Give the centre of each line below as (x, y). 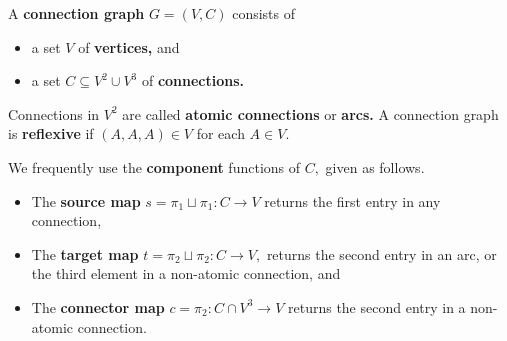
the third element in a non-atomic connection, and (186, 273)
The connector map (98, 306)
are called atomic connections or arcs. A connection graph (310, 113)
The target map (85, 253)
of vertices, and (129, 46)
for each (220, 133)
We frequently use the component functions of (154, 166)
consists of (264, 13)
